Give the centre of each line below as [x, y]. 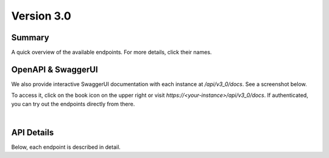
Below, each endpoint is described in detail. [66, 147]
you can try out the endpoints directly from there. [73, 104]
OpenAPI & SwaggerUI [55, 69]
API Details [33, 132]
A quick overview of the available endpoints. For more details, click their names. [111, 52]
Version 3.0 [41, 16]
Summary [30, 38]
